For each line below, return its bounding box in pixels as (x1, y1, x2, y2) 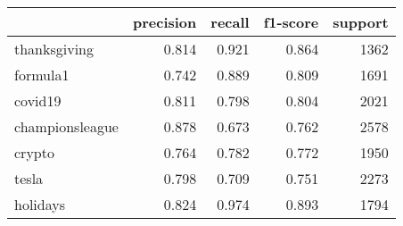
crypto (14, 142, 54, 163)
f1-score (263, 12, 319, 32)
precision (132, 12, 197, 32)
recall (210, 12, 250, 32)
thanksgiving (14, 38, 95, 59)
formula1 (14, 64, 70, 85)
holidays (14, 194, 65, 214)
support (333, 12, 389, 32)
